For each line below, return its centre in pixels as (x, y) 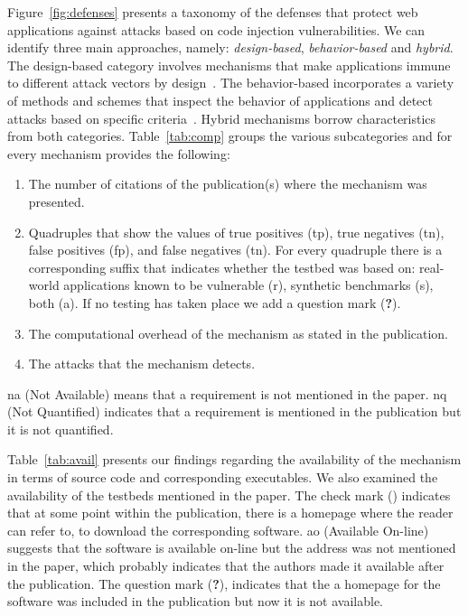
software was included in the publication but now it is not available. (196, 601)
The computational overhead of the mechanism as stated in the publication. (239, 333)
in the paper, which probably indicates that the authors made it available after (226, 566)
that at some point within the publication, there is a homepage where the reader (230, 513)
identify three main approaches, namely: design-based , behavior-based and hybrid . (230, 47)
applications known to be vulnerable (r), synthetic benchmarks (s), (248, 285)
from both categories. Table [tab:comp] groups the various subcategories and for (230, 136)
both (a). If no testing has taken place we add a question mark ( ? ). (215, 302)
